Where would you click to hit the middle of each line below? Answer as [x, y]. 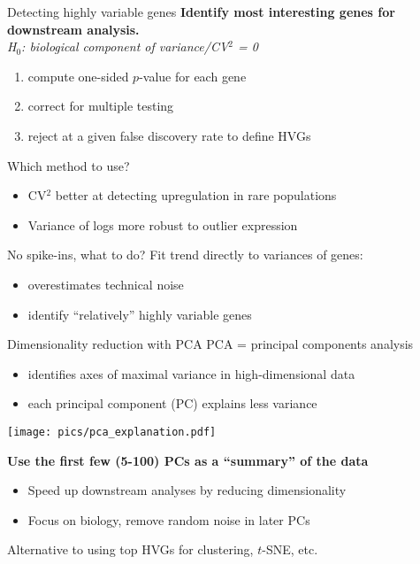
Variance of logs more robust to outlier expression [163, 224]
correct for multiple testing [101, 106]
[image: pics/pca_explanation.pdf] [112, 432]
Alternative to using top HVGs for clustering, [130, 549]
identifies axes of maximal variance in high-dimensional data [191, 373]
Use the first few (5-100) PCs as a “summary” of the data [188, 460]
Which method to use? [69, 165]
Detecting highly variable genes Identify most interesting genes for [201, 12]
